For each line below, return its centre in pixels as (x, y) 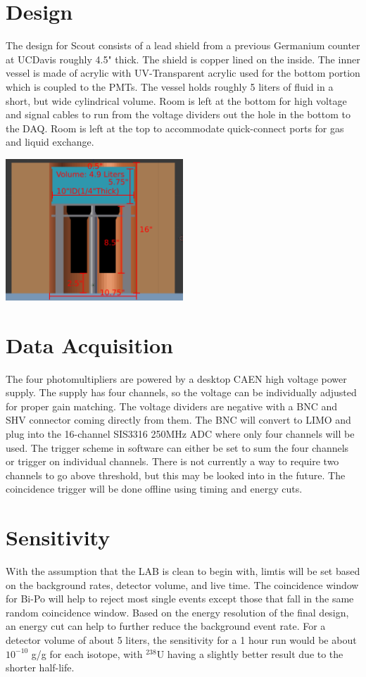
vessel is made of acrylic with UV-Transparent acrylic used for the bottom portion (183, 73)
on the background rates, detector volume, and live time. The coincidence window (182, 584)
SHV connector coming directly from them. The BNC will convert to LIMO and (178, 420)
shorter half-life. (40, 667)
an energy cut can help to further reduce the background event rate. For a (166, 626)
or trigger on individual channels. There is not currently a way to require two (172, 461)
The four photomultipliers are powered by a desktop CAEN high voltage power (176, 378)
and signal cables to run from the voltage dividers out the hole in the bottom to (178, 114)
